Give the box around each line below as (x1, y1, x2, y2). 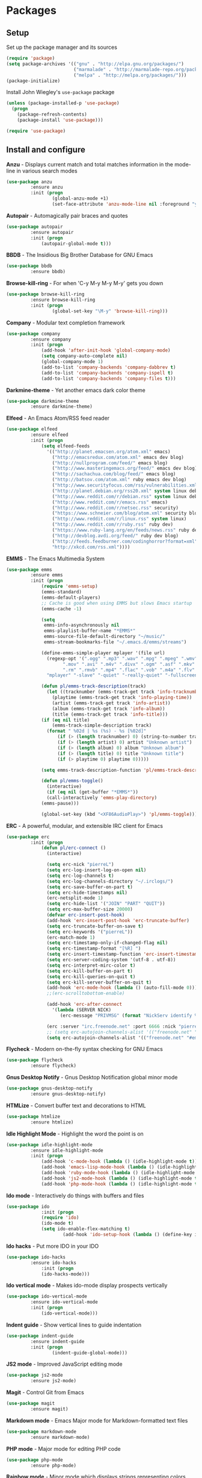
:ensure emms (30, 572, 63, 578)
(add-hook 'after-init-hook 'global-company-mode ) (41, 347, 171, 353)
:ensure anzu (30, 185, 63, 191)
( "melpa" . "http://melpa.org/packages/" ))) (73, 72, 187, 78)
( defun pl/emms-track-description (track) (41, 683, 147, 689)
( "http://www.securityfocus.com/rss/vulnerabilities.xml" (52, 482, 200, 488)
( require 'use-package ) (6, 128, 66, 134)
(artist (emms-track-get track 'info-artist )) (52, 700, 171, 706)
